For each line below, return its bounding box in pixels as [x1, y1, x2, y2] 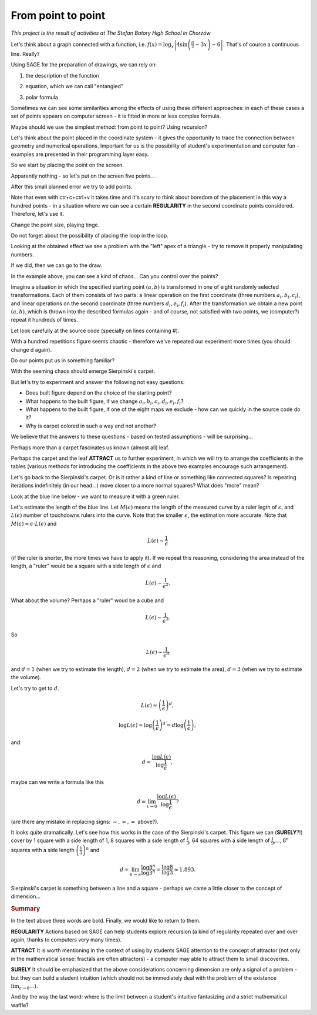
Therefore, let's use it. [11, 211, 65, 218]
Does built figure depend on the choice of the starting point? [25, 389, 172, 396]
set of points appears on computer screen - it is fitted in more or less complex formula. [11, 112, 221, 120]
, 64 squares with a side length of [188, 837, 270, 844]
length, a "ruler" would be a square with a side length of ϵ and [11, 562, 161, 570]
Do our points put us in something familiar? [11, 357, 115, 364]
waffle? [11, 1001, 29, 1009]
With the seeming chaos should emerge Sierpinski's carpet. [11, 368, 156, 375]
